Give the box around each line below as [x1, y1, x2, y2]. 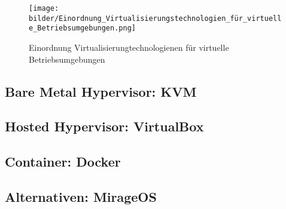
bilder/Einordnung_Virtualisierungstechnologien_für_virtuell [29, 14, 282, 23]
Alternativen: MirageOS [5, 187, 157, 205]
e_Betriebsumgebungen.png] [29, 24, 136, 33]
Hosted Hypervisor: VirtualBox [5, 117, 204, 136]
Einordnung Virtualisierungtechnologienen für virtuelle [29, 41, 229, 53]
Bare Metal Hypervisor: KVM [5, 82, 197, 100]
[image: [29, 4, 59, 13]
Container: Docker [5, 152, 121, 171]
